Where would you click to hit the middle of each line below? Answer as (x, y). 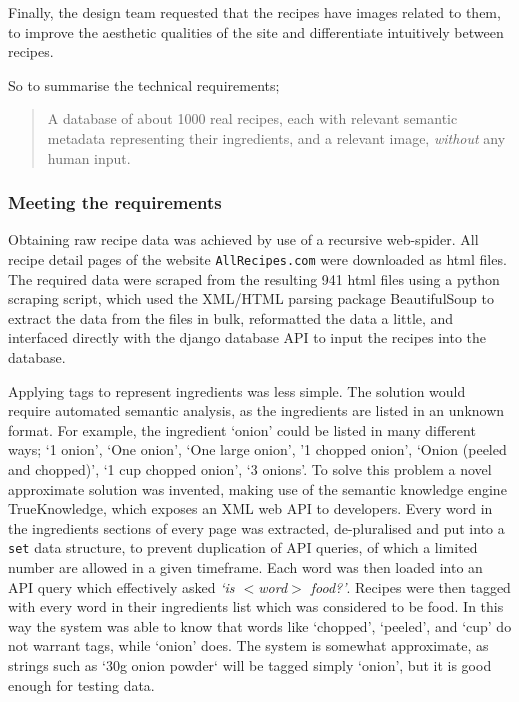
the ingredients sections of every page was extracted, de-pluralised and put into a (256, 527)
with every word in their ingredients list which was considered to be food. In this (256, 606)
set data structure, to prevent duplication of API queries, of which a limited (243, 547)
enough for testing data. (81, 684)
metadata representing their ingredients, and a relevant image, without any (276, 137)
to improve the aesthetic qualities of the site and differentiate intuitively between (256, 31)
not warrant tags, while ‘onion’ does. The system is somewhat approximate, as (248, 645)
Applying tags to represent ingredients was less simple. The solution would (237, 390)
